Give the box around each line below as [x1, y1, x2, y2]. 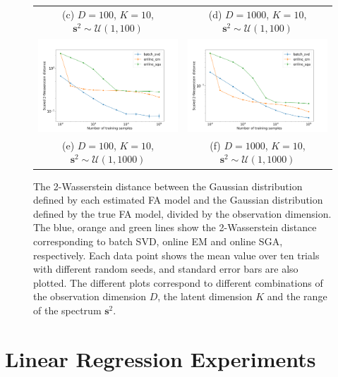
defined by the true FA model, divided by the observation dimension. [33, 206, 332, 221]
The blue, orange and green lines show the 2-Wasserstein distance [33, 220, 317, 235]
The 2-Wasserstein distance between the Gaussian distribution [33, 178, 303, 193]
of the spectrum [33, 302, 102, 317]
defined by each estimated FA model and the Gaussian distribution [33, 192, 323, 207]
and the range [267, 289, 327, 304]
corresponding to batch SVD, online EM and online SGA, [33, 233, 283, 248]
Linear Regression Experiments [5, 344, 316, 373]
